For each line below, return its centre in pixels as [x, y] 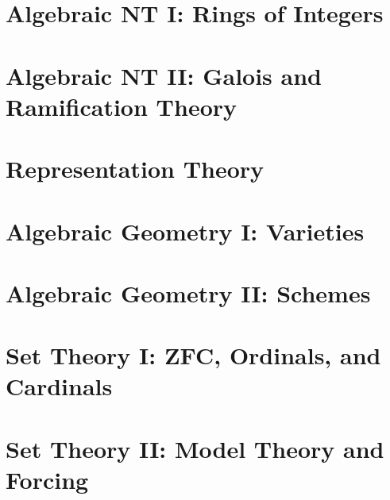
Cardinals [59, 386]
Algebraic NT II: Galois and [164, 75]
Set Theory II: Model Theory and [195, 448]
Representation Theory [135, 169]
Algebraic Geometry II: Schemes [188, 292]
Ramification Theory [122, 106]
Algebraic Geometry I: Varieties [185, 231]
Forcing [47, 479]
